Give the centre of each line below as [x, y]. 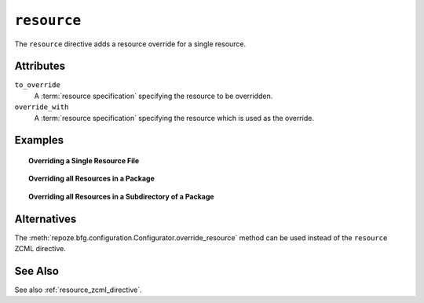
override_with [42, 107]
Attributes [40, 66]
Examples [39, 140]
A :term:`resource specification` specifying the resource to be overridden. [154, 96]
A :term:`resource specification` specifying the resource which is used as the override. [174, 118]
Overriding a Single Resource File [84, 161]
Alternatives [46, 219]
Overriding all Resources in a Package [91, 179]
